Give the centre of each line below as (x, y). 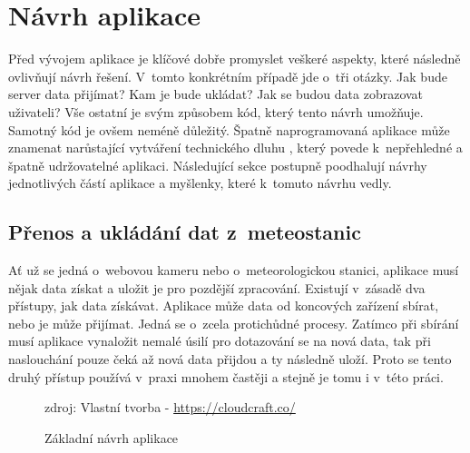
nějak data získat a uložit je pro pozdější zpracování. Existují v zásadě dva (217, 287)
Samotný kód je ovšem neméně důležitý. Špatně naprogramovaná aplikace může (229, 129)
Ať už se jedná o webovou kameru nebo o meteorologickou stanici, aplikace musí (234, 270)
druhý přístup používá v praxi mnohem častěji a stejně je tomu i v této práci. (226, 376)
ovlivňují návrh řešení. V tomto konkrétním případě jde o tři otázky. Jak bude (228, 76)
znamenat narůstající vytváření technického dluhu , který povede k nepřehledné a (235, 148)
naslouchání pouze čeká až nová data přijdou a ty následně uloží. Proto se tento (230, 359)
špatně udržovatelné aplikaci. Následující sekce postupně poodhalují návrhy (218, 165)
